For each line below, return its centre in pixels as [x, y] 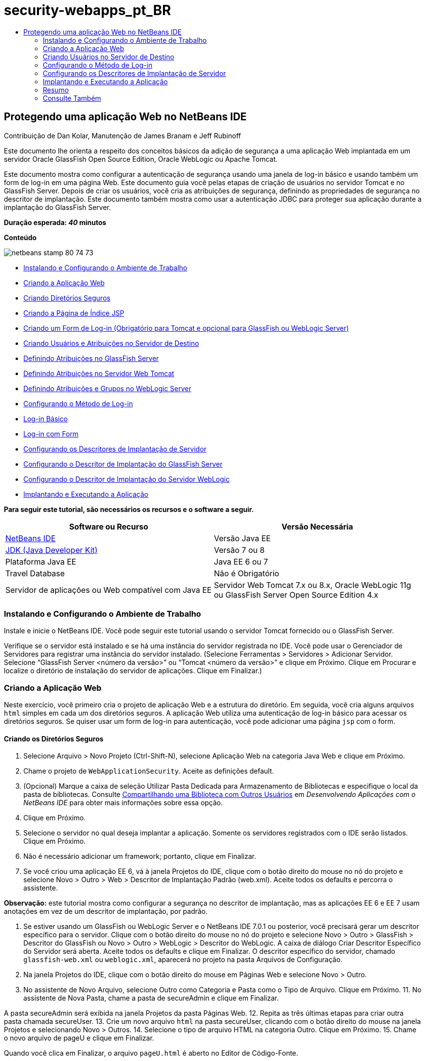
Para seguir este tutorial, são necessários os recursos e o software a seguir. [129, 509]
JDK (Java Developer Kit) [52, 550]
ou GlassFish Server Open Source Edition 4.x [296, 595]
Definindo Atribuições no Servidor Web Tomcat [99, 373]
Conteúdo [20, 237]
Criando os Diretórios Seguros [54, 739]
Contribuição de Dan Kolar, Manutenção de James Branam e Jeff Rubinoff [123, 135]
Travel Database [35, 573]
